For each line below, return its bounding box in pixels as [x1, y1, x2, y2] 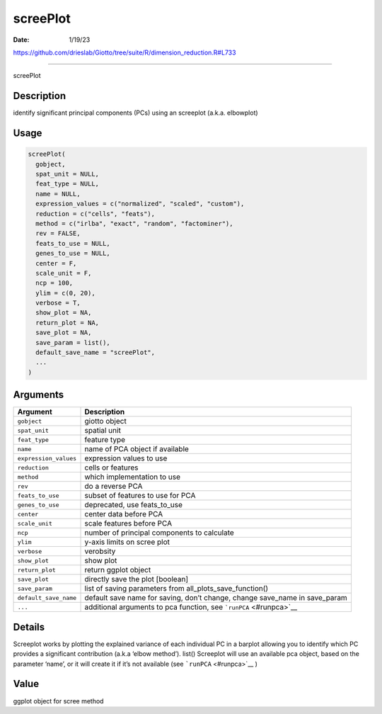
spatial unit [84, 426, 122, 436]
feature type [84, 435, 126, 445]
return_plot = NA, [35, 319, 99, 327]
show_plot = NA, [35, 309, 92, 317]
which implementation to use [84, 472, 180, 482]
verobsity [84, 546, 116, 556]
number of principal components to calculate [84, 528, 235, 538]
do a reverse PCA [84, 482, 143, 492]
